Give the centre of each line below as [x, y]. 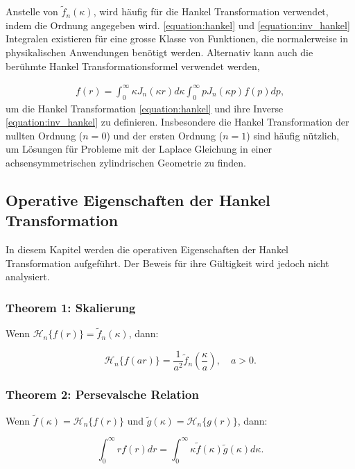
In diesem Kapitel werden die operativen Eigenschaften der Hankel [147, 249]
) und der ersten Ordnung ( [165, 135]
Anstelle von [32, 11]
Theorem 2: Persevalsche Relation [102, 394]
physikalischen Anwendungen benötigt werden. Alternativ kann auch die [159, 52]
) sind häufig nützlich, [293, 135]
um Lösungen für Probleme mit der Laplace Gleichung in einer [139, 149]
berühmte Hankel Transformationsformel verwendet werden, [133, 66]
